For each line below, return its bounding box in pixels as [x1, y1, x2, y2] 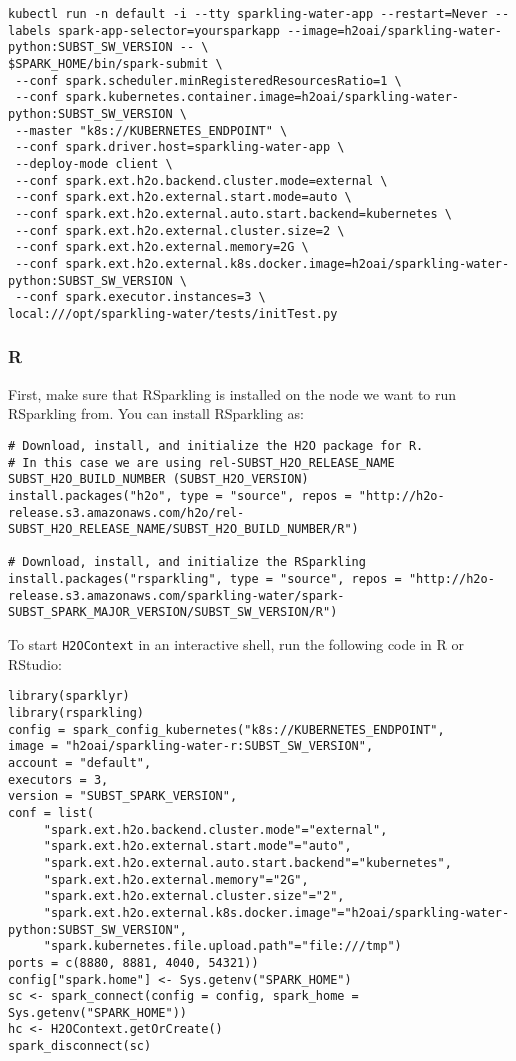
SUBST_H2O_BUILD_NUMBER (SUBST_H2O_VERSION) [8, 472, 309, 487]
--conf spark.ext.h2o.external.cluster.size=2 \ [15, 223, 345, 238]
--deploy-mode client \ [15, 156, 173, 171]
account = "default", [8, 755, 152, 770]
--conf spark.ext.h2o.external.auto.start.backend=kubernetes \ [15, 206, 452, 221]
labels [8, 23, 51, 38]
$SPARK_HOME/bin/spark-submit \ [8, 56, 223, 71]
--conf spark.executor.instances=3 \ [15, 290, 266, 305]
